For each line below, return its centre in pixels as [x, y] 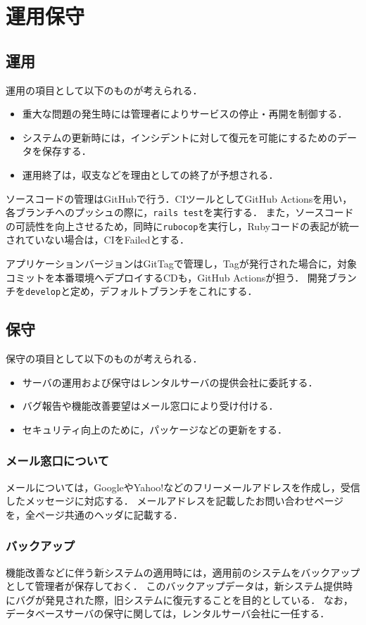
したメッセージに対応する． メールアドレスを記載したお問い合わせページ [175, 501]
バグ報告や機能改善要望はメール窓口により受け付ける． [150, 406]
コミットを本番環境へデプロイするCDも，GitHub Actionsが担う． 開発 [166, 277]
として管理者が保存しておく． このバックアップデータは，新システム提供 [174, 586]
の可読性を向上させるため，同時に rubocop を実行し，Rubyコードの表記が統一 [182, 226]
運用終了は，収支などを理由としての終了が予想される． [150, 174]
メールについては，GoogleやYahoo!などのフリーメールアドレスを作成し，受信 [183, 487]
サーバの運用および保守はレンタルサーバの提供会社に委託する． [170, 382]
